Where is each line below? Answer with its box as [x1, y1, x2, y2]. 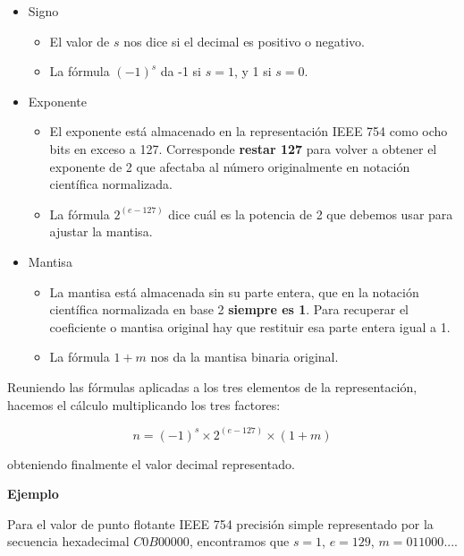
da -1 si [160, 62, 201, 81]
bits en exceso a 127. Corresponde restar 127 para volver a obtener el [49, 139, 437, 158]
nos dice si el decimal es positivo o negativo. [123, 31, 366, 50]
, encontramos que [189, 532, 290, 551]
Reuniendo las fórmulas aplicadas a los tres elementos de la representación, [7, 377, 418, 396]
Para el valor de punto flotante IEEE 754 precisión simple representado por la [7, 514, 434, 533]
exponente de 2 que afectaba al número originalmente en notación [49, 157, 410, 175]
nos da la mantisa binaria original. [150, 347, 339, 366]
